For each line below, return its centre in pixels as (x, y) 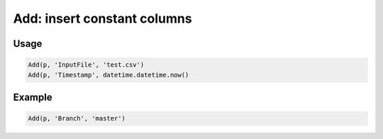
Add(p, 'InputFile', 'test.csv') (86, 65)
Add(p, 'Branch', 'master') (77, 118)
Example (33, 97)
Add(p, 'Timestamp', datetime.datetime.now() (109, 75)
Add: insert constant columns (102, 18)
